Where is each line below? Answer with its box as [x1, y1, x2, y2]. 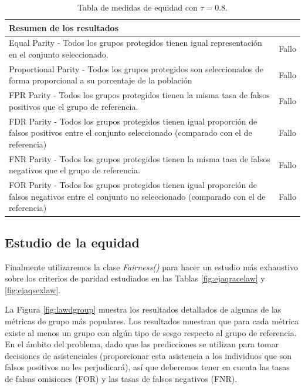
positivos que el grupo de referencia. [9, 100, 138, 112]
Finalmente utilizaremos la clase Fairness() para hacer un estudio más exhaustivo [5, 260, 299, 273]
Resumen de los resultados [9, 21, 118, 33]
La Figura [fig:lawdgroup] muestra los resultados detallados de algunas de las [5, 303, 282, 316]
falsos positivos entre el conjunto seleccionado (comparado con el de [9, 126, 252, 139]
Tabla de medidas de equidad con [77, 1, 198, 13]
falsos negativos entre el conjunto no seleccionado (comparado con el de [9, 190, 266, 202]
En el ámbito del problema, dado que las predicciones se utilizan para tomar [5, 338, 279, 350]
